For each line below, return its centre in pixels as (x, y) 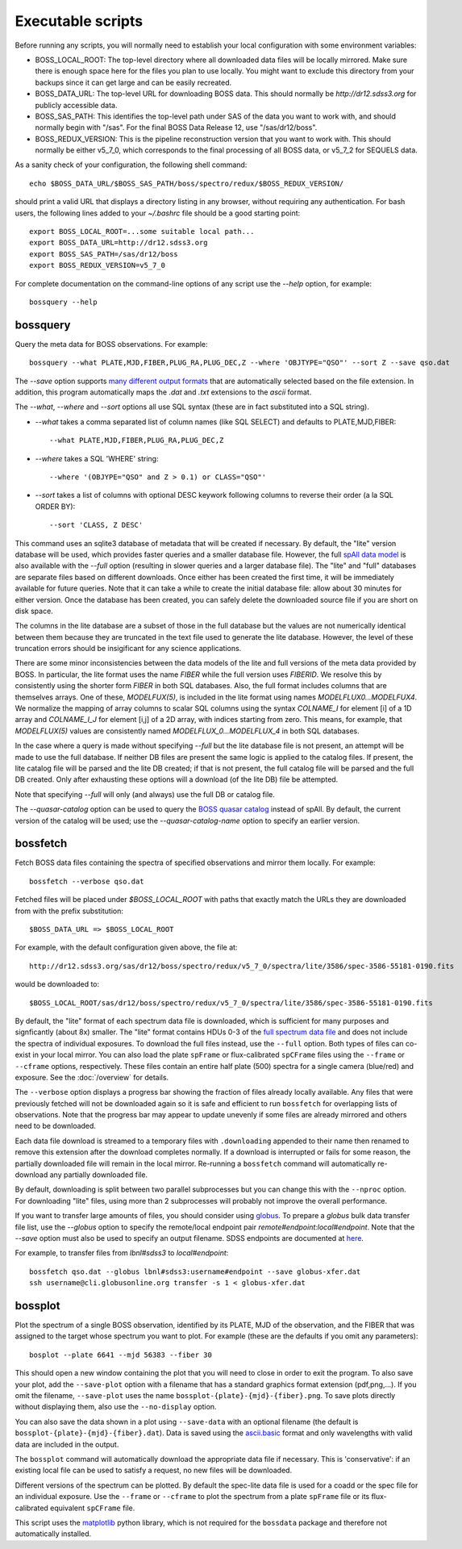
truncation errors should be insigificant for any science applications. (128, 649)
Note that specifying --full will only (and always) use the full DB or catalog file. (145, 794)
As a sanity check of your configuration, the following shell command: (131, 165)
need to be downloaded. (56, 1126)
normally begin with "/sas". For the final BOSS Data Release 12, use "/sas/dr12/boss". (176, 127)
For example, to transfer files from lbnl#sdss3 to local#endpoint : (122, 1253)
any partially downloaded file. (99, 1175)
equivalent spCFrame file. (92, 1508)
